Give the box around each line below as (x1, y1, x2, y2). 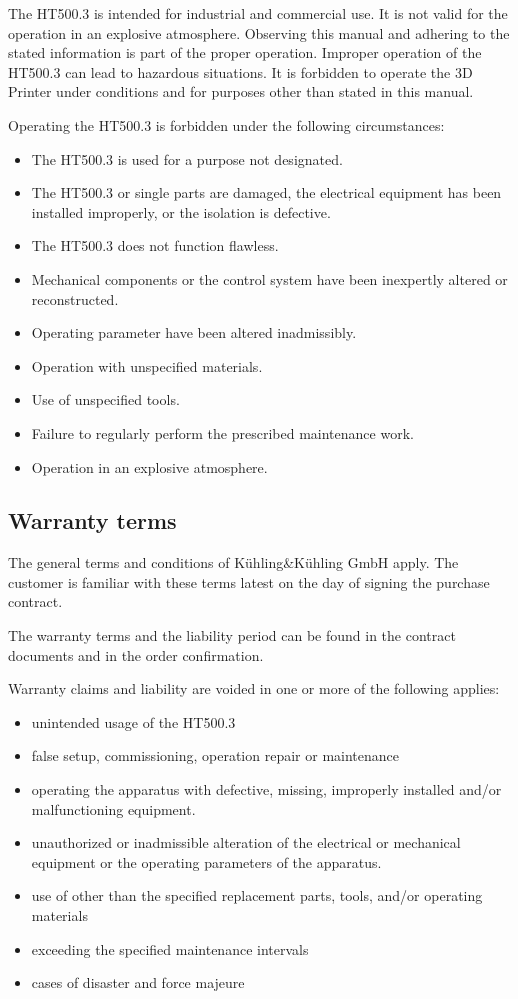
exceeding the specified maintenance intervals (31, 938, 309, 959)
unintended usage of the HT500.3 (31, 711, 236, 732)
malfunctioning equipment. (31, 798, 196, 819)
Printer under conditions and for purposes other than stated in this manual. (8, 81, 474, 102)
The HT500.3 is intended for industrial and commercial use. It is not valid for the (8, 3, 508, 23)
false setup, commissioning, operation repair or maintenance (31, 745, 399, 766)
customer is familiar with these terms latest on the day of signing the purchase (8, 571, 490, 592)
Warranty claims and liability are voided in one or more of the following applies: (8, 678, 500, 699)
